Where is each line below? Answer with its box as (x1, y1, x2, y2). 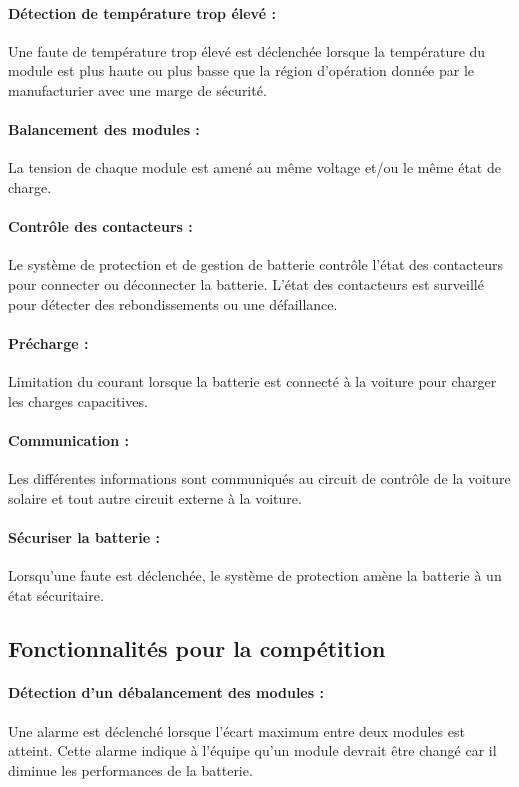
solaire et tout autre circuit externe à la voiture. (8, 487, 302, 508)
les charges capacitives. (8, 390, 148, 411)
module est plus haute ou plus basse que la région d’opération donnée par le (8, 60, 475, 81)
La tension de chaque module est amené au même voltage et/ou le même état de (8, 157, 501, 178)
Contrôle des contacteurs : (8, 216, 193, 237)
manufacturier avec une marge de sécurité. (8, 79, 267, 100)
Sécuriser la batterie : (8, 526, 160, 547)
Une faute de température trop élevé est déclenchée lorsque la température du (8, 40, 486, 61)
